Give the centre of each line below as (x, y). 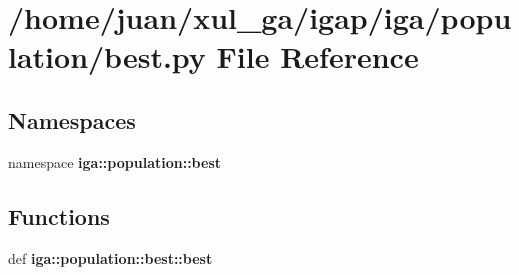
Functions (59, 215)
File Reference (317, 56)
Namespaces (72, 119)
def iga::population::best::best (110, 257)
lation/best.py (107, 56)
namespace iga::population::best (115, 161)
